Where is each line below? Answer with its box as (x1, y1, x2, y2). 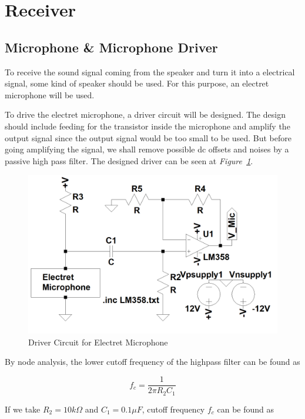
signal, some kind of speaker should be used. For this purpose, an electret (5, 77, 269, 89)
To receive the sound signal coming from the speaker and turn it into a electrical (5, 65, 295, 78)
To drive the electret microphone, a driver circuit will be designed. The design (5, 108, 286, 121)
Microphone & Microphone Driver (5, 38, 218, 56)
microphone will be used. (5, 88, 95, 101)
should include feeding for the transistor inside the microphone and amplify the (5, 119, 290, 132)
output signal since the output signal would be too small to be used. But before (5, 131, 291, 144)
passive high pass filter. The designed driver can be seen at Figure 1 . (5, 154, 253, 167)
